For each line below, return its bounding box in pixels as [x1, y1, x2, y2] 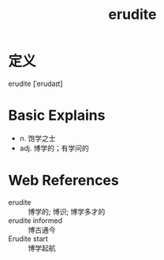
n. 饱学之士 [19, 133, 57, 143]
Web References [8, 172, 120, 190]
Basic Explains [8, 106, 106, 124]
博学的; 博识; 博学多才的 [28, 206, 106, 216]
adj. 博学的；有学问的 [19, 143, 89, 153]
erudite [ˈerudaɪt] [8, 79, 63, 88]
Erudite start [8, 234, 49, 243]
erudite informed [8, 215, 63, 225]
